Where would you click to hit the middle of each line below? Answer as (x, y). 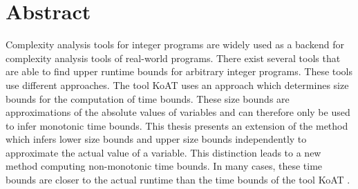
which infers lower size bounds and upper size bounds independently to (156, 139)
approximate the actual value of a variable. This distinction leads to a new (163, 152)
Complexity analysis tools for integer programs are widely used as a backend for (175, 44)
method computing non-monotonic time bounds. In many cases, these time (164, 166)
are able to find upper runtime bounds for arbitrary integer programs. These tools (179, 71)
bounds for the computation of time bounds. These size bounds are (148, 98)
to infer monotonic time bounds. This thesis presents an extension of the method (177, 125)
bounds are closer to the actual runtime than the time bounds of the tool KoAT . (178, 180)
